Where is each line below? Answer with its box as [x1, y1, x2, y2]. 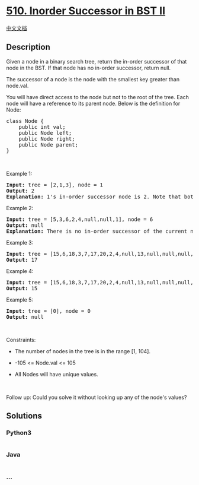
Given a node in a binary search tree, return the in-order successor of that [6, 58, 187, 65]
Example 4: [6, 267, 34, 274]
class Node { [6, 118, 44, 124]
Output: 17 [6, 256, 38, 263]
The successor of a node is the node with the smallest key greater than [6, 75, 179, 83]
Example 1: [6, 170, 33, 177]
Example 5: [6, 296, 34, 303]
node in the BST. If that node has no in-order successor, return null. [6, 64, 171, 71]
